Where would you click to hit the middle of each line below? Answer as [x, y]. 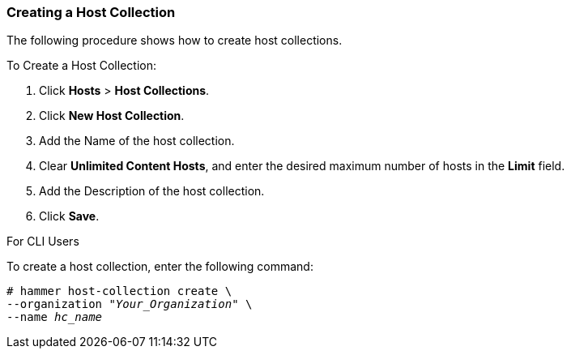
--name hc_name [55, 317]
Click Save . [69, 216]
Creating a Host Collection [91, 12]
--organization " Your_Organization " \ [130, 304]
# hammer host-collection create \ [119, 291]
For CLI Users [43, 242]
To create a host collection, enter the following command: [160, 267]
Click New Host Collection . [112, 116]
